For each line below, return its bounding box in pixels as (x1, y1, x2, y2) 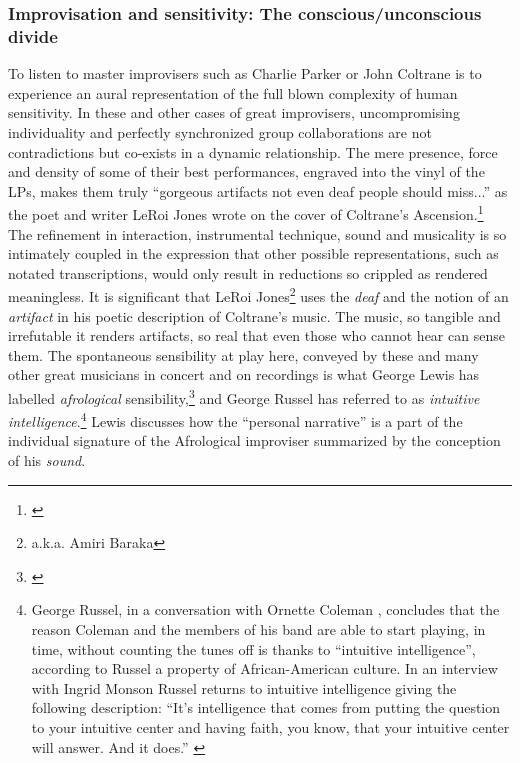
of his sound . (8, 450, 86, 471)
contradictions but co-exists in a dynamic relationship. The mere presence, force (8, 141, 498, 162)
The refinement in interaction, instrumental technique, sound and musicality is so (8, 223, 507, 244)
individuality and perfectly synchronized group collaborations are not (8, 121, 432, 142)
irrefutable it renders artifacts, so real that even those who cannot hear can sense (8, 325, 505, 346)
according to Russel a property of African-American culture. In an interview (31, 658, 498, 679)
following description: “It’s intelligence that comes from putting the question (31, 697, 501, 718)
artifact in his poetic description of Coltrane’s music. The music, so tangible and (8, 305, 501, 326)
